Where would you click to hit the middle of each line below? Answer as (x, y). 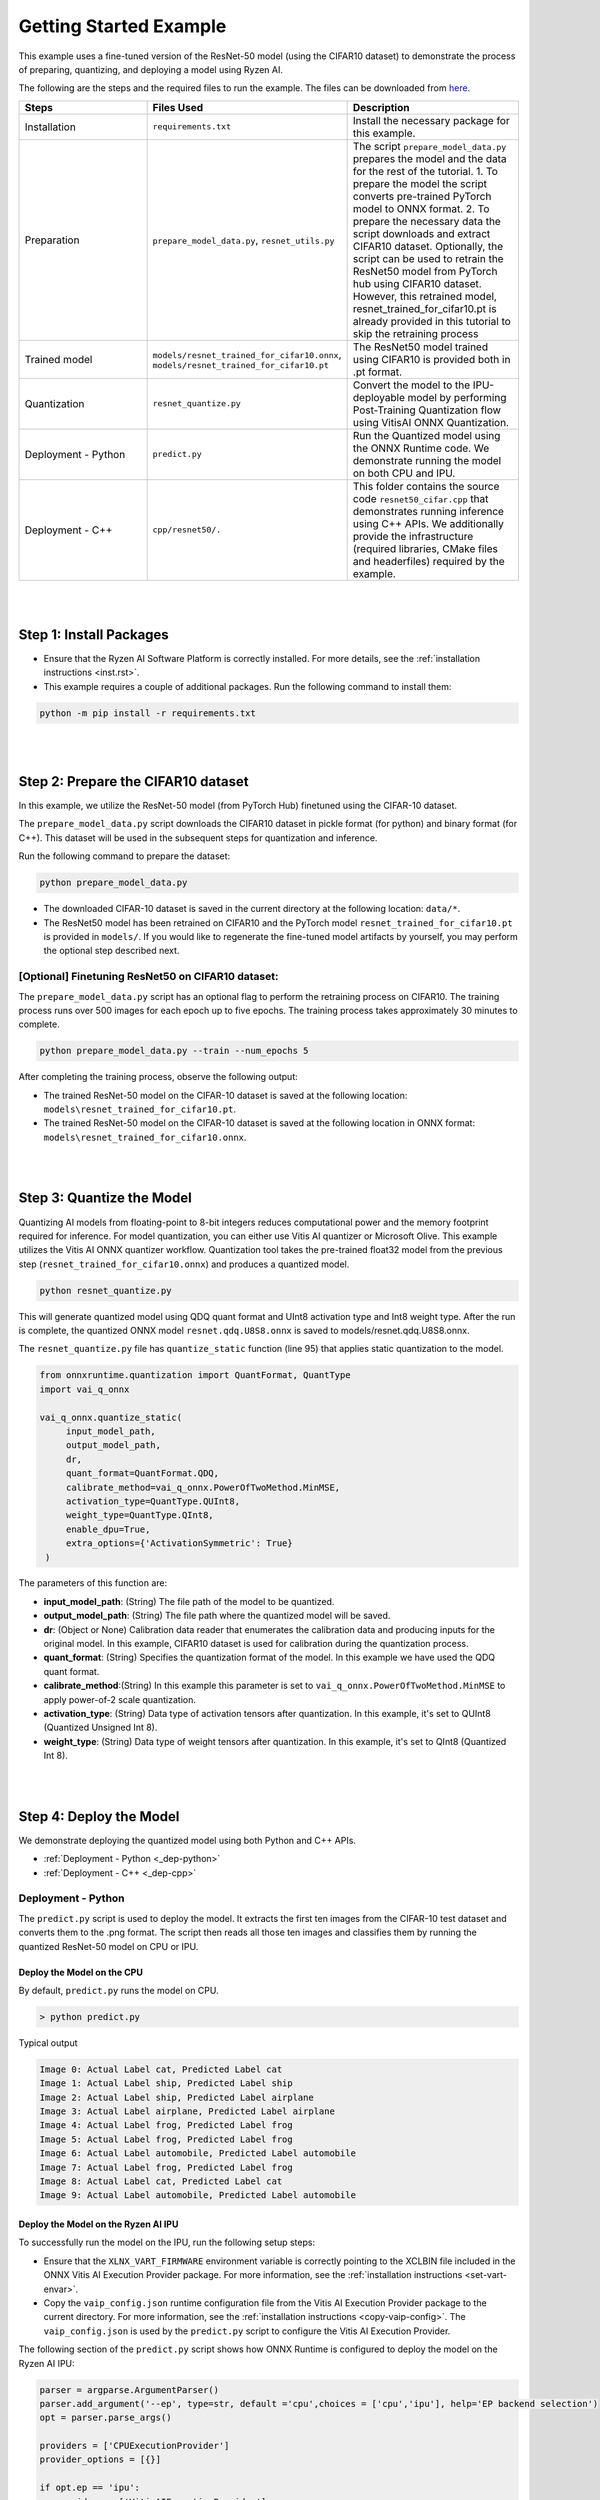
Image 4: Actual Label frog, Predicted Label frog (166, 2125)
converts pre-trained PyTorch (422, 196)
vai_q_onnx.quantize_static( (111, 1417)
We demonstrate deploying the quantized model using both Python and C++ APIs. (187, 1840)
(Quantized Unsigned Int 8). (100, 1727)
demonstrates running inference (428, 511)
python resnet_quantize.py (105, 1290)
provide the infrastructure (413, 536)
